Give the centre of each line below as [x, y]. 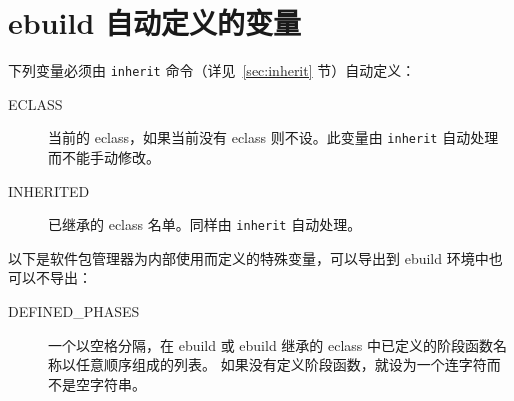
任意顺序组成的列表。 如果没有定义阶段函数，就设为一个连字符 [281, 364]
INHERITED [49, 190]
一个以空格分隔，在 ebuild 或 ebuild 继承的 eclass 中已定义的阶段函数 [271, 344]
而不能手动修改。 [104, 157]
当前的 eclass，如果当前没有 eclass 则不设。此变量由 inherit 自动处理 [273, 137]
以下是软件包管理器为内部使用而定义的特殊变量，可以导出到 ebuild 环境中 [248, 257]
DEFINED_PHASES [74, 311]
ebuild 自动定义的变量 [155, 22]
